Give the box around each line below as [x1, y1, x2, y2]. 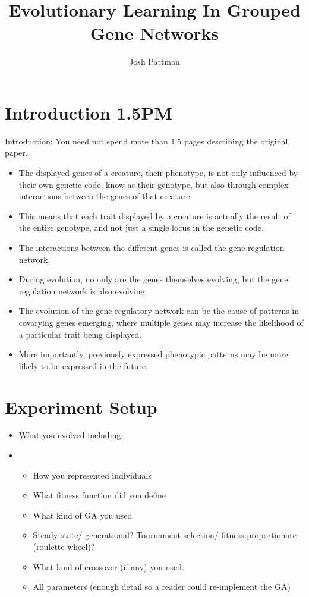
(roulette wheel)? [33, 541, 95, 553]
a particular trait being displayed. [18, 328, 142, 340]
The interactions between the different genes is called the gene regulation [18, 241, 285, 253]
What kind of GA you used [33, 508, 133, 521]
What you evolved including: [18, 429, 124, 441]
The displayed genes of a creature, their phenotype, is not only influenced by [18, 166, 298, 179]
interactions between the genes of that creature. [18, 190, 193, 202]
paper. [5, 146, 28, 159]
